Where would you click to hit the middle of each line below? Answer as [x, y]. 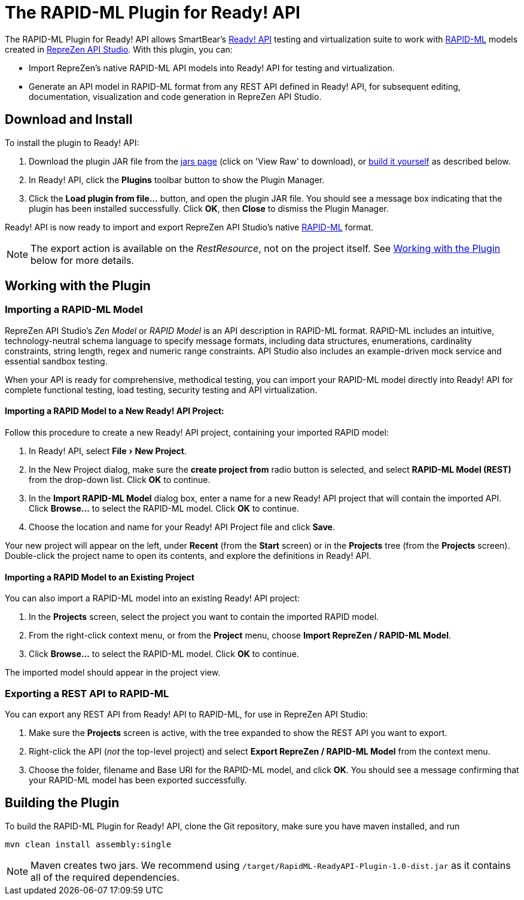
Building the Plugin [62, 803]
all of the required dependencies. [105, 877]
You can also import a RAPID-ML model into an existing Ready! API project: [153, 598]
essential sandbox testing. [56, 361]
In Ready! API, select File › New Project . [108, 451]
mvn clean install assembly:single [88, 844]
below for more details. [82, 260]
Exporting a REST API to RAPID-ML [87, 693]
